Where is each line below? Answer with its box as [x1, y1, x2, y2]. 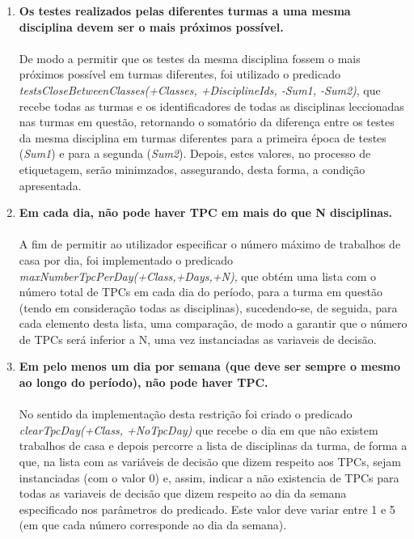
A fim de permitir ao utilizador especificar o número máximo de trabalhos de [19, 236, 401, 253]
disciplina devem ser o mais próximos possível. [19, 18, 284, 35]
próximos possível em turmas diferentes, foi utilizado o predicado [19, 66, 341, 83]
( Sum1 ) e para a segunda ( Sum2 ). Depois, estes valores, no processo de [19, 145, 371, 162]
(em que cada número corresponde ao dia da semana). [19, 516, 287, 533]
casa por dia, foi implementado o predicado [19, 251, 234, 268]
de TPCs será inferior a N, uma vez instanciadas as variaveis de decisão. [19, 330, 377, 347]
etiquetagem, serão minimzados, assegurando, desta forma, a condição [19, 160, 365, 177]
